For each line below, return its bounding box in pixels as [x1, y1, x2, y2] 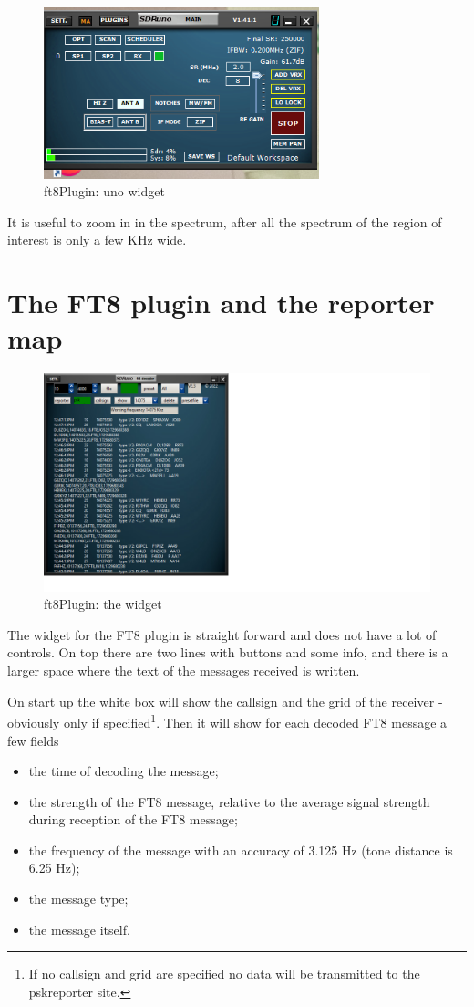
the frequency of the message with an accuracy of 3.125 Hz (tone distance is [28, 840, 453, 859]
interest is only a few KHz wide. [7, 230, 187, 249]
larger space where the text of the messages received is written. [7, 661, 360, 680]
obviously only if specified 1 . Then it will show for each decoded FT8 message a [7, 710, 448, 731]
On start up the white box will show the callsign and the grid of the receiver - [7, 691, 443, 710]
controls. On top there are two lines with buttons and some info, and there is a [7, 643, 448, 662]
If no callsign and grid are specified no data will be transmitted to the [28, 964, 420, 983]
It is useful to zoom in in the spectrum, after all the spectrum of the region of [7, 212, 442, 231]
